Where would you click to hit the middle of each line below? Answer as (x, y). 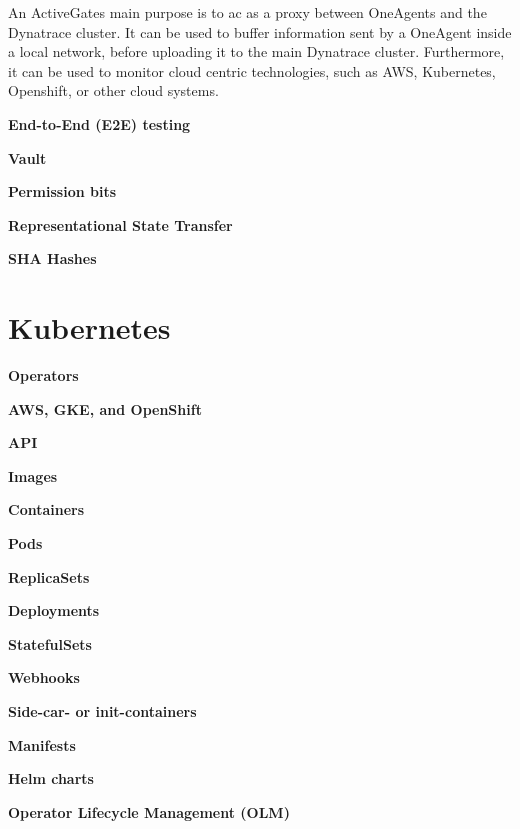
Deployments (54, 610)
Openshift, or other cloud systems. (113, 90)
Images (33, 475)
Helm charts (51, 778)
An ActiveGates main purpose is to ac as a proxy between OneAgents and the (247, 12)
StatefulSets (50, 643)
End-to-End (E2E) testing (99, 123)
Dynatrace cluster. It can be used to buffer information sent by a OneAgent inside (260, 31)
